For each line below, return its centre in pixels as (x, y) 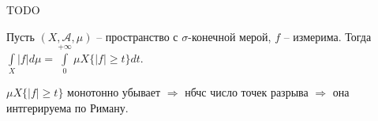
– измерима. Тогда (327, 36)
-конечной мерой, (230, 36)
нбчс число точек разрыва (247, 92)
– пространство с (137, 36)
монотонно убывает (114, 92)
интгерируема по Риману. (67, 107)
